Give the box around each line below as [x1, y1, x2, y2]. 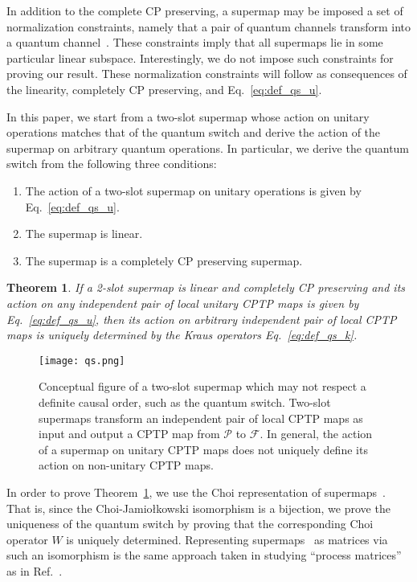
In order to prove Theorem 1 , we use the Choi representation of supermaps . [6, 483, 386, 500]
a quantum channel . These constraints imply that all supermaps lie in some [6, 34, 383, 51]
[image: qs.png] [39, 355, 125, 367]
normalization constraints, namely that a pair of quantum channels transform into [6, 18, 411, 35]
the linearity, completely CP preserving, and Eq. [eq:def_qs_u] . [6, 80, 322, 97]
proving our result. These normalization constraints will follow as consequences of [6, 65, 407, 82]
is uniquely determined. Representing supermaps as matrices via [66, 531, 388, 547]
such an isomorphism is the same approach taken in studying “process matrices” [6, 547, 402, 564]
